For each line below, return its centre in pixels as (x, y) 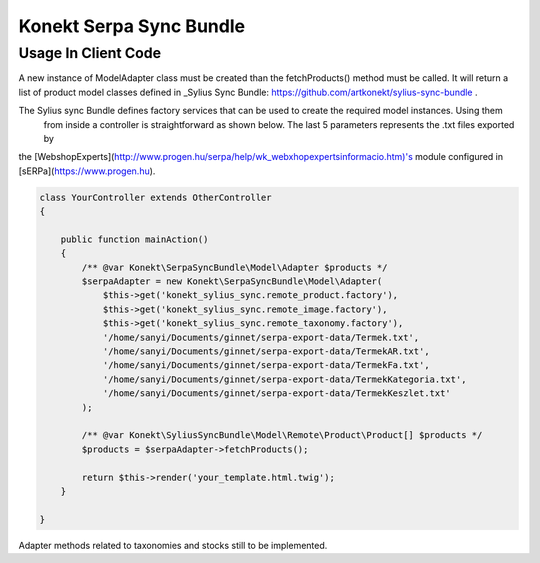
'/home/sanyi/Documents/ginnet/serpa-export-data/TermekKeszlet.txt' (277, 393)
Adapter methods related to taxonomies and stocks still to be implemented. (173, 545)
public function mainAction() (134, 239)
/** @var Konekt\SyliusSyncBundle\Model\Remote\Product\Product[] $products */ (282, 435)
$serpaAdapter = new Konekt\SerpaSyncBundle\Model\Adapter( (232, 281)
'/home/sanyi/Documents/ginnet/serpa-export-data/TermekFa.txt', (266, 365)
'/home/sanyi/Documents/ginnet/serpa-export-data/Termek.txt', (261, 337)
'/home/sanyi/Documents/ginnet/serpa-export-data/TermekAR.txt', (266, 351)
